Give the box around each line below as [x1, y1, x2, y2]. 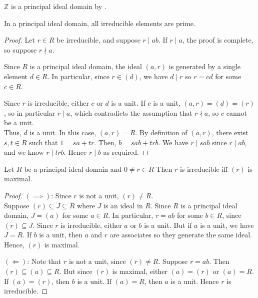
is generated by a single [168, 61, 241, 72]
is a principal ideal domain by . [11, 1, 106, 11]
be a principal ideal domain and [24, 163, 122, 174]
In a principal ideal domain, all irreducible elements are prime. [4, 18, 195, 28]
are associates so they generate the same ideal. [109, 229, 252, 240]
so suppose [4, 44, 37, 55]
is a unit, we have [200, 219, 254, 230]
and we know [4, 147, 44, 157]
